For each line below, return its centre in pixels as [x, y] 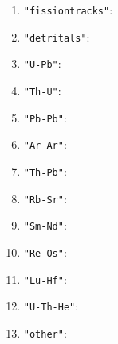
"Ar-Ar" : [45, 144]
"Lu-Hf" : [45, 279]
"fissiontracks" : [68, 10]
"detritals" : [57, 36]
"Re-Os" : [45, 252]
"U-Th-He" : [51, 306]
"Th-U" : [42, 90]
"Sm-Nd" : [45, 225]
